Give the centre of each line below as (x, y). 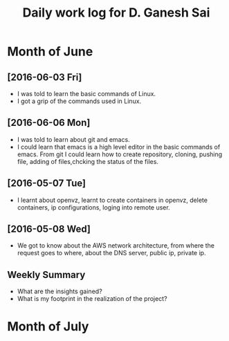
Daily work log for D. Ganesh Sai (116, 13)
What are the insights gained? (59, 291)
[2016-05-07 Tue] (47, 184)
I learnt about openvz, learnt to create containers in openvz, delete (112, 200)
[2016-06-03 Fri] (45, 77)
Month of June (50, 52)
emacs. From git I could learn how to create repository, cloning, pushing (120, 154)
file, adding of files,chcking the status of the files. (88, 161)
